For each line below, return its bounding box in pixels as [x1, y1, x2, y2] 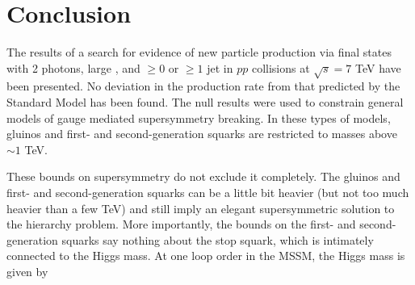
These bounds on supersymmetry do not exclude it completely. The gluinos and [6, 168, 400, 185]
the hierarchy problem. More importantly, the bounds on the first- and [6, 216, 356, 233]
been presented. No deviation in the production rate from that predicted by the [6, 78, 400, 94]
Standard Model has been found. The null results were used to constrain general [6, 94, 404, 111]
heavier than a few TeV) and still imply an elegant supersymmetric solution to [6, 199, 395, 216]
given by [6, 263, 48, 280]
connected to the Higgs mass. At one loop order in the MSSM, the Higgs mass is [6, 247, 405, 264]
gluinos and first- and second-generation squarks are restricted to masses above [6, 125, 397, 142]
